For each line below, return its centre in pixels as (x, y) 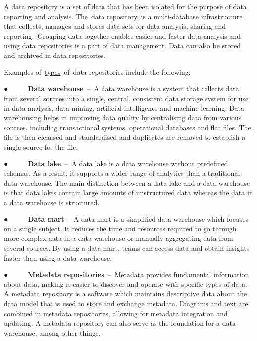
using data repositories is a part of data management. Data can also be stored (122, 45)
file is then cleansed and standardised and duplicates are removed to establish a (125, 137)
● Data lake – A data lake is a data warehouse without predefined (116, 163)
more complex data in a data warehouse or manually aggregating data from (119, 238)
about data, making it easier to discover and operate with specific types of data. (126, 284)
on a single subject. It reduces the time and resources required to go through (120, 228)
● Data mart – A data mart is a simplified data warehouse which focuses (126, 219)
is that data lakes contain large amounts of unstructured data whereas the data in (128, 193)
